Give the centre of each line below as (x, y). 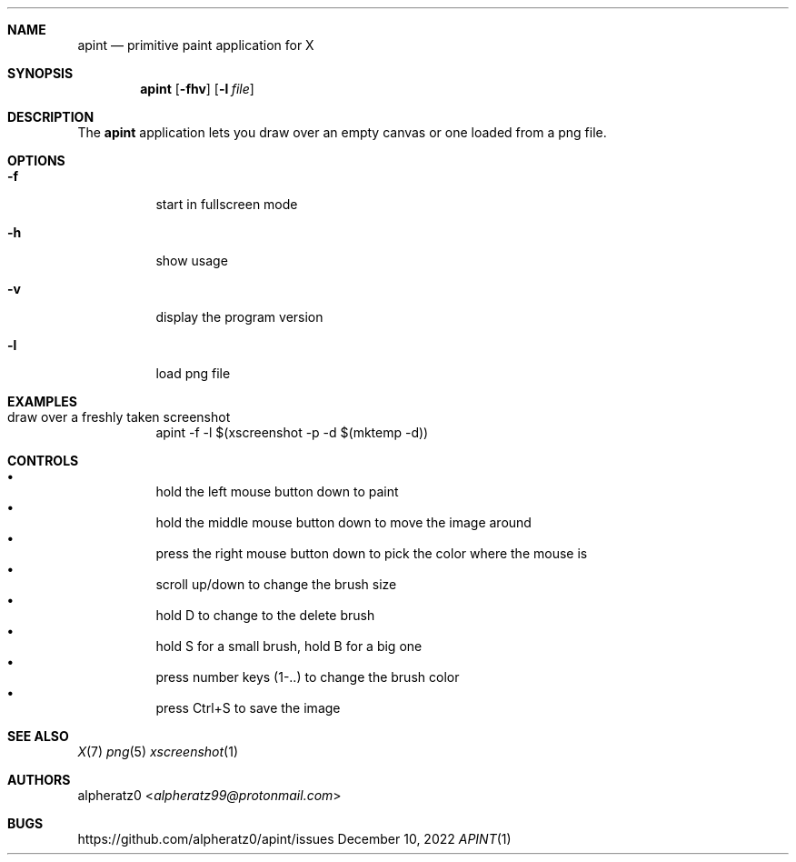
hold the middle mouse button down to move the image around (343, 522)
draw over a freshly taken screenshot (119, 417)
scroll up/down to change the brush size (276, 584)
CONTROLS (43, 461)
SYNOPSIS (40, 73)
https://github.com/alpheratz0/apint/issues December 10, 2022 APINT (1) (294, 839)
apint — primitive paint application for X (196, 45)
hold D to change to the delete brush (265, 615)
